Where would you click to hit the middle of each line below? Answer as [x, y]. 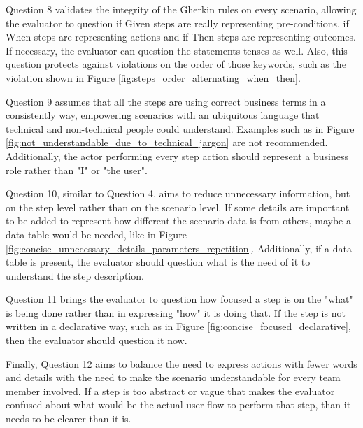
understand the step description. [75, 275]
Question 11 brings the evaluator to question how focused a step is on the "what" [179, 299]
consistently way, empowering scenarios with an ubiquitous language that [163, 115]
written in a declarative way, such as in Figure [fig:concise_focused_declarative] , [178, 326]
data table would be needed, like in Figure [96, 234]
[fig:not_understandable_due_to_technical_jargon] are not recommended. [167, 142]
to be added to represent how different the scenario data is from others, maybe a [179, 221]
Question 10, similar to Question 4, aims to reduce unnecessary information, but [178, 193]
